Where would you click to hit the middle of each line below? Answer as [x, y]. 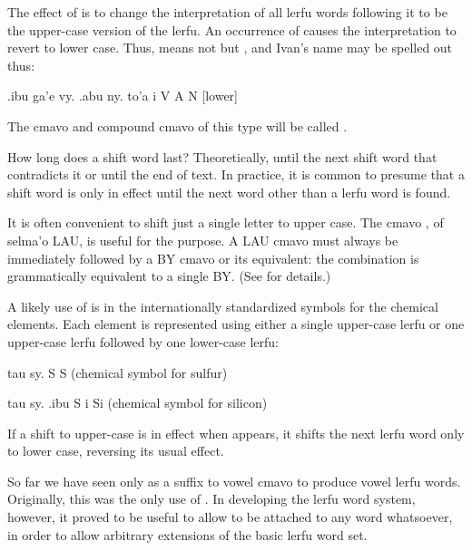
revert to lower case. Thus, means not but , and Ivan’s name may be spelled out [230, 48]
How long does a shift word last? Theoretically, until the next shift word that [222, 156]
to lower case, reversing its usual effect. [116, 451]
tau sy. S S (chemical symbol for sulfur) [118, 372]
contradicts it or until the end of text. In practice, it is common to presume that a [236, 174]
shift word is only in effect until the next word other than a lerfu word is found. [229, 192]
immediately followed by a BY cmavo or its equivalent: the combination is [213, 258]
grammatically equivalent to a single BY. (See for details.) [169, 276]
